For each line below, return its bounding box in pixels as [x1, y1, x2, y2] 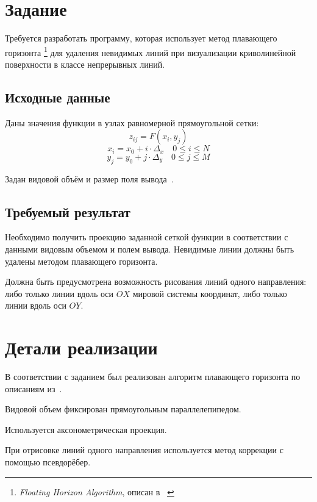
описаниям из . [5, 382, 62, 395]
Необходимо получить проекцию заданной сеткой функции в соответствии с [5, 231, 288, 243]
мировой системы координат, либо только [132, 287, 287, 299]
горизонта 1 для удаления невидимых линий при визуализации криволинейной [5, 44, 296, 59]
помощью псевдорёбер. [5, 456, 91, 468]
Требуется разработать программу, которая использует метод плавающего [5, 32, 277, 45]
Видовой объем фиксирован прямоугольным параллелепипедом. [5, 403, 241, 415]
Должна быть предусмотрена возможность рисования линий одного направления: [5, 275, 307, 288]
